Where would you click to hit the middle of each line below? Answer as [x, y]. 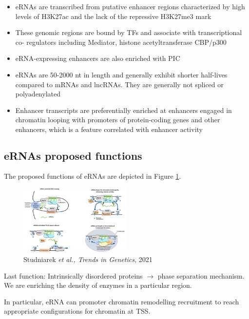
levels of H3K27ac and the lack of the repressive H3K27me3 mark [113, 16]
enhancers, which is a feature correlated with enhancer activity [109, 129]
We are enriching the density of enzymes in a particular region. [98, 285]
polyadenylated [38, 94]
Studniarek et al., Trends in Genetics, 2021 [88, 259]
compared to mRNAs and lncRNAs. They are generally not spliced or [119, 84]
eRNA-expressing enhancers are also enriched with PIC [98, 58]
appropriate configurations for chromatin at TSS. [77, 311]
